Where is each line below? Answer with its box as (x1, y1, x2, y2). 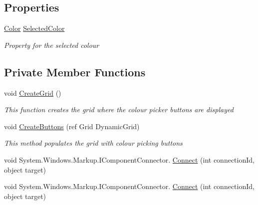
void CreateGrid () (4, 87, 61, 98)
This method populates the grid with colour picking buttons (4, 138, 183, 148)
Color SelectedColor (4, 23, 65, 33)
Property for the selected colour (4, 39, 99, 50)
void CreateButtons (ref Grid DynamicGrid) (4, 121, 140, 131)
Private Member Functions (4, 64, 146, 79)
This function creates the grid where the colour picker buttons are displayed (4, 104, 234, 115)
